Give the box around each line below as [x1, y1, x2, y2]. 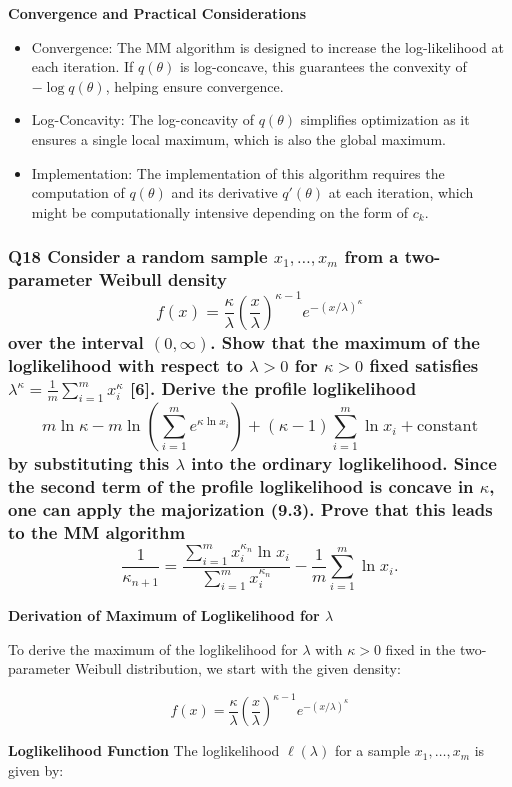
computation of [31, 182, 125, 203]
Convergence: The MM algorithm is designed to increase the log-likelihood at [31, 36, 504, 57]
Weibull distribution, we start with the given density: [74, 658, 401, 679]
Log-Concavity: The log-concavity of [31, 109, 255, 130]
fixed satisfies [369, 352, 479, 377]
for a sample [334, 740, 411, 761]
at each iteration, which [328, 182, 474, 203]
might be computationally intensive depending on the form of [31, 201, 409, 222]
